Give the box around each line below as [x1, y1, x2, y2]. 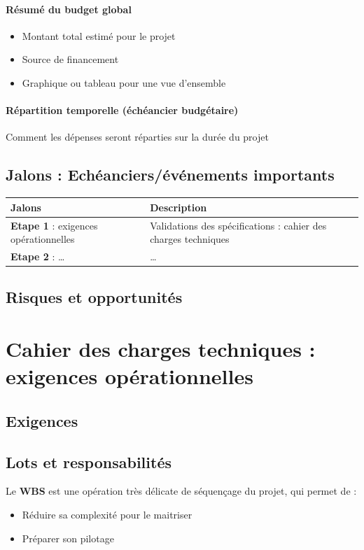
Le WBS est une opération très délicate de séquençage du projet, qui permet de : [6, 484, 357, 498]
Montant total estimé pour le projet [22, 28, 176, 43]
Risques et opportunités [6, 286, 183, 308]
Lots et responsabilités [6, 451, 171, 472]
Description [150, 199, 207, 214]
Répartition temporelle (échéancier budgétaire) [6, 103, 239, 118]
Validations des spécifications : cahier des [150, 218, 327, 232]
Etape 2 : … [10, 248, 65, 263]
